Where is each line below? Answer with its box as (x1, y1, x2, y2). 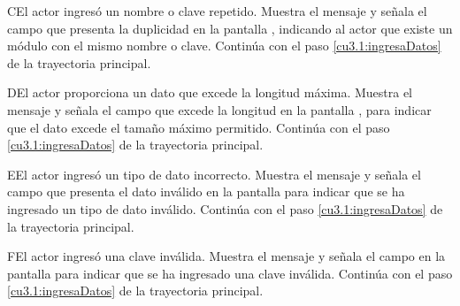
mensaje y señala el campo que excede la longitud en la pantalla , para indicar (7, 100, 432, 119)
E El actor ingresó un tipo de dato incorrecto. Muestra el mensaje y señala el (7, 164, 421, 183)
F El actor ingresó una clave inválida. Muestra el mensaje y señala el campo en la (7, 247, 446, 265)
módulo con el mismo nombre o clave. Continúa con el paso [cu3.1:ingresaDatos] (7, 36, 441, 55)
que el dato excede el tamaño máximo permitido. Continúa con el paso (7, 118, 390, 136)
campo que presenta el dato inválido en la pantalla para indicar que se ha (7, 182, 405, 201)
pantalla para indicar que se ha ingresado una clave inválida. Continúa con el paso (7, 264, 453, 282)
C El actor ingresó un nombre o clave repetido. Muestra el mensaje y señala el (7, 2, 427, 19)
